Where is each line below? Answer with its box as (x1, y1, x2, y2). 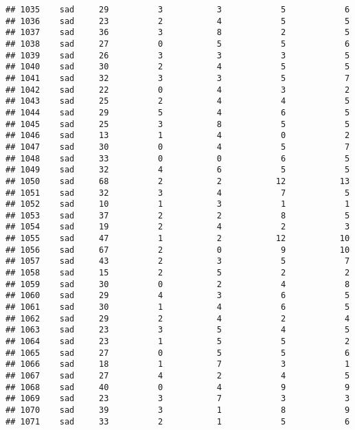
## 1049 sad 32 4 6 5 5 (5, 165, 350, 175)
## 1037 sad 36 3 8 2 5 (5, 27, 350, 38)
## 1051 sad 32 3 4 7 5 (5, 188, 350, 198)
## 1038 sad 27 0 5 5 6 (5, 38, 350, 49)
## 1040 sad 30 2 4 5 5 (5, 62, 350, 72)
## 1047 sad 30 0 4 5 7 (5, 142, 350, 152)
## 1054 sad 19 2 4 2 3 (5, 222, 350, 232)
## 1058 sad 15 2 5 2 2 (5, 268, 350, 278)
